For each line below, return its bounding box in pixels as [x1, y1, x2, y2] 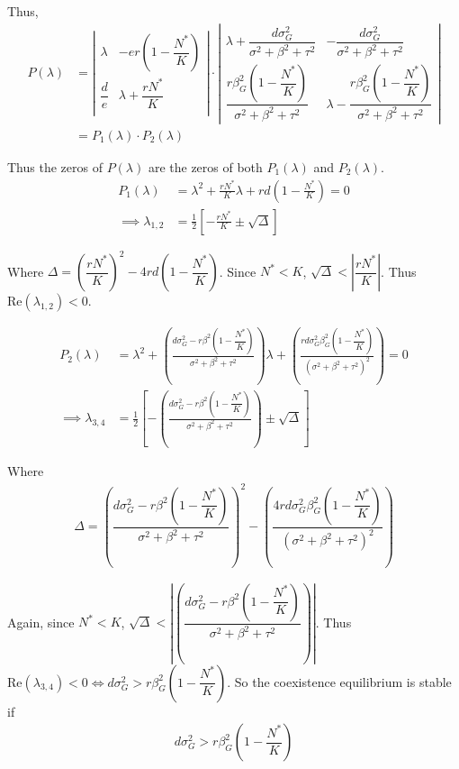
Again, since [7, 612, 75, 631]
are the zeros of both [148, 157, 263, 176]
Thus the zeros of [7, 157, 103, 176]
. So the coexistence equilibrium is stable [227, 672, 452, 691]
